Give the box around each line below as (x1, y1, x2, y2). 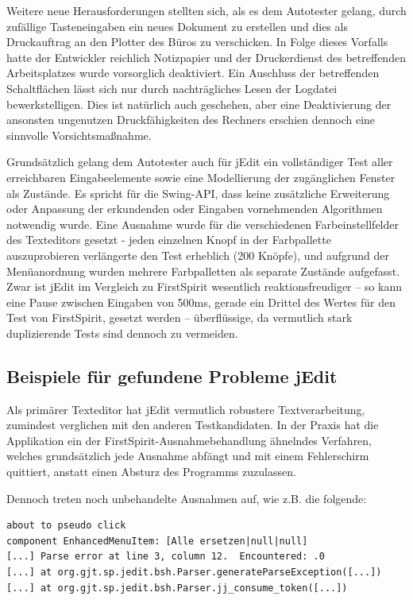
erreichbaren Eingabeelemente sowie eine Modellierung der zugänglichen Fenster (6, 168, 396, 185)
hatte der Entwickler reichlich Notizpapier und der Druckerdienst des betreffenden (6, 48, 406, 65)
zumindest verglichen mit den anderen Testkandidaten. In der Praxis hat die (6, 416, 379, 433)
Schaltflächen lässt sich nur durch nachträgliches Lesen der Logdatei (6, 79, 338, 96)
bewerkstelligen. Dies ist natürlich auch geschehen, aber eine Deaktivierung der (6, 95, 392, 112)
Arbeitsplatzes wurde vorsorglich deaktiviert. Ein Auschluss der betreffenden (6, 64, 380, 81)
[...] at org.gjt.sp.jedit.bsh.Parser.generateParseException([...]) (6, 567, 382, 579)
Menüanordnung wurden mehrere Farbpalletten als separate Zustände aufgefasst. (6, 262, 400, 279)
